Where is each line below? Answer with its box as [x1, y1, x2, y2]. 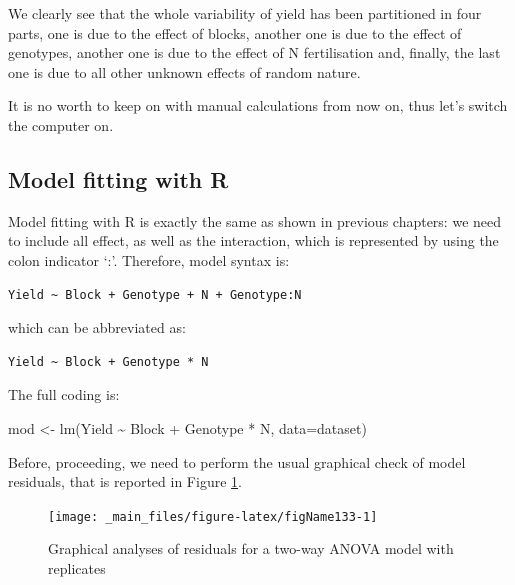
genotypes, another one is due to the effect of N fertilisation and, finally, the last [8, 42, 501, 63]
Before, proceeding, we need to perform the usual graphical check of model [8, 451, 466, 472]
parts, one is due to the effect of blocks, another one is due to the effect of [8, 22, 462, 43]
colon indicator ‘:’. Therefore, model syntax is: [8, 249, 290, 270]
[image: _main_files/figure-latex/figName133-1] [48, 509, 378, 524]
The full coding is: [8, 384, 120, 405]
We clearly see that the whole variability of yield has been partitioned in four [8, 3, 482, 23]
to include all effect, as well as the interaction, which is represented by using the [8, 230, 499, 251]
